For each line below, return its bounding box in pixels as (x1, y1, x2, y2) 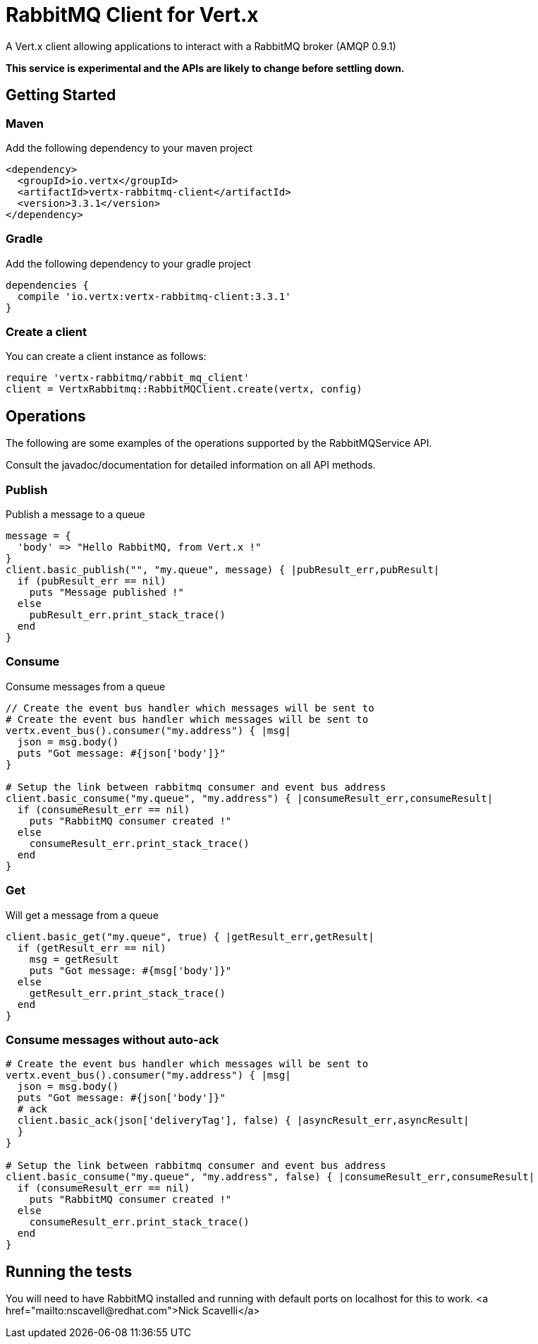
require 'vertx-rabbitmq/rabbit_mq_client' (6, 372, 250, 384)
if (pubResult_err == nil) (17, 575, 166, 587)
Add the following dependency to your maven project (6, 141, 252, 154)
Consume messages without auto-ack (6, 1032, 219, 1047)
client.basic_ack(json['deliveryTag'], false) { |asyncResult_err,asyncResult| (17, 1115, 470, 1127)
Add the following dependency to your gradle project (6, 257, 251, 270)
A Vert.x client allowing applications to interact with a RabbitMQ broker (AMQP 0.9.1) (6, 40, 396, 52)
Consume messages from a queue (6, 680, 166, 692)
